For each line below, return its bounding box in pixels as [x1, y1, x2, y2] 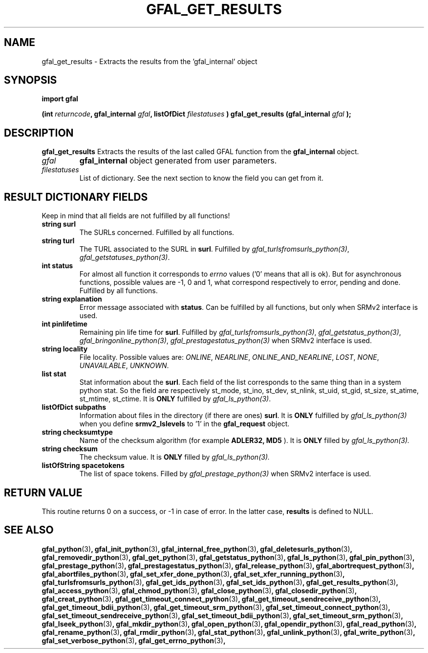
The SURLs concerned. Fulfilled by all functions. [79, 228, 235, 237]
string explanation [42, 295, 102, 303]
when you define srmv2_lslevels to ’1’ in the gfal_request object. [79, 420, 290, 428]
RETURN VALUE [4, 486, 83, 499]
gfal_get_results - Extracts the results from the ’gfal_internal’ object [42, 57, 257, 66]
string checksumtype [42, 428, 113, 437]
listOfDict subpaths [42, 403, 107, 412]
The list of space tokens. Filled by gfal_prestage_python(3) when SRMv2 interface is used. [79, 469, 371, 478]
